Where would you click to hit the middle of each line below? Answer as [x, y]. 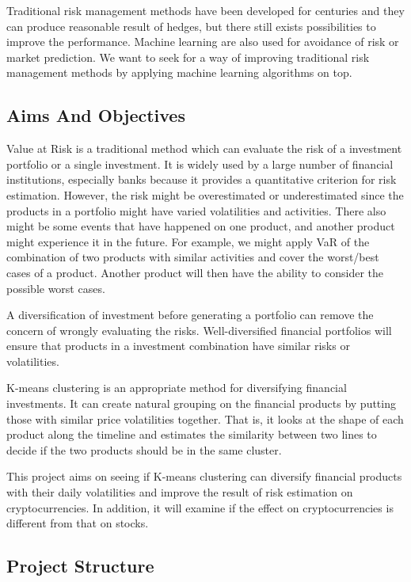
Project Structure [80, 566]
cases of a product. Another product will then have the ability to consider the [195, 272]
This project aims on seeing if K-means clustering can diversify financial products [204, 476]
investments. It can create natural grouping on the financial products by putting [201, 403]
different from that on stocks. [78, 523]
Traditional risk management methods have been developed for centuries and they [205, 10]
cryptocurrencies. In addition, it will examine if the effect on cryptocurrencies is [200, 507]
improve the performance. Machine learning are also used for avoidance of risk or [203, 42]
